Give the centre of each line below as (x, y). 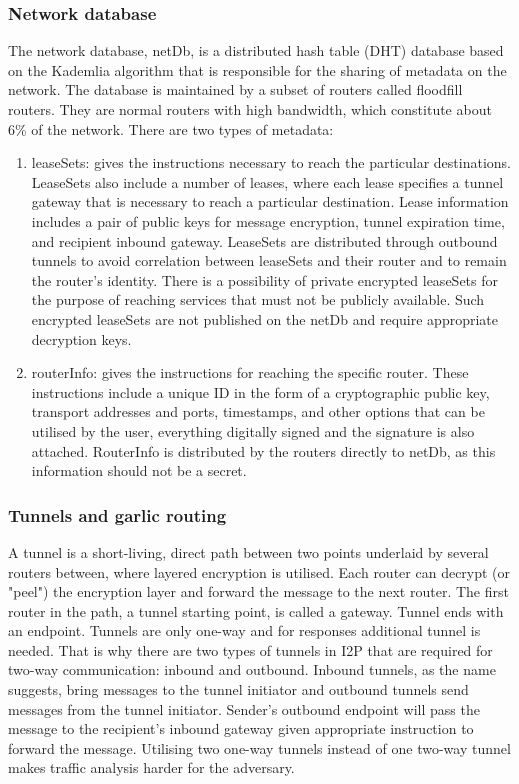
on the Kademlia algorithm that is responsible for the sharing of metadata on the (257, 69)
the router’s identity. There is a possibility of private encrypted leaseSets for (264, 279)
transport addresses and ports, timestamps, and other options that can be (258, 411)
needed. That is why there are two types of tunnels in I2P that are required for (250, 649)
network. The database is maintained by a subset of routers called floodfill (235, 89)
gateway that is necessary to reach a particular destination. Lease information (270, 201)
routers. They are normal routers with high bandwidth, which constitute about (250, 109)
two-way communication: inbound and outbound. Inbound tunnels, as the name (252, 669)
